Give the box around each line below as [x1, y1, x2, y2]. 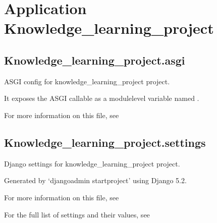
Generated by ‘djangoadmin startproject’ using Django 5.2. [4, 175, 187, 186]
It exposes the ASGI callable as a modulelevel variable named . [4, 93, 199, 103]
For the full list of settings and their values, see [4, 209, 150, 219]
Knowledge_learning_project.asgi [4, 52, 185, 68]
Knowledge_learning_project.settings [4, 134, 206, 150]
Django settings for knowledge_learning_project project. [4, 158, 180, 169]
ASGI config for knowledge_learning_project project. [4, 76, 170, 86]
